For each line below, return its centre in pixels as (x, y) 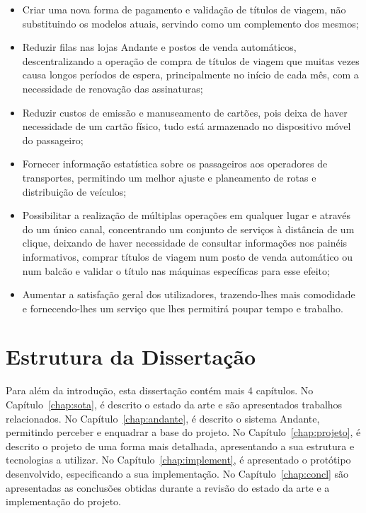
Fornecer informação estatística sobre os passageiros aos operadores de (175, 164)
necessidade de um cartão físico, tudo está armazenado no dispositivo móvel (187, 126)
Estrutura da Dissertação (131, 356)
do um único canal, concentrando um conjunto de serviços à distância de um (188, 229)
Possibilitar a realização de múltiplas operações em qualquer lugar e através (186, 215)
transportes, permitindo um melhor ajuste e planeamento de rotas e (169, 177)
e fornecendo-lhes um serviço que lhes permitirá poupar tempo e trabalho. (183, 308)
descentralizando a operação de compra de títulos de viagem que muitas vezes (191, 60)
